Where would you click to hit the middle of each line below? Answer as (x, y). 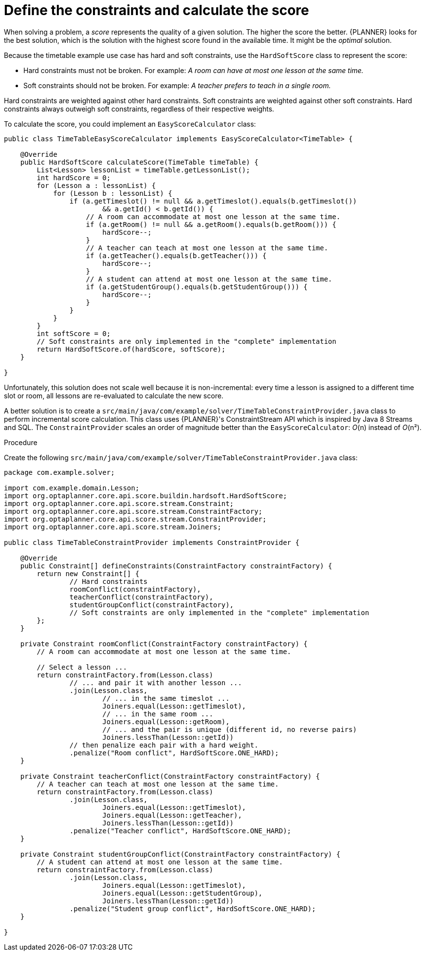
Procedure (21, 442)
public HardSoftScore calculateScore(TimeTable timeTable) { (139, 162)
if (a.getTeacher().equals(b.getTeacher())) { (176, 255)
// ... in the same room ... (158, 714)
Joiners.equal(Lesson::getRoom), (166, 721)
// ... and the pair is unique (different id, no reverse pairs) (230, 729)
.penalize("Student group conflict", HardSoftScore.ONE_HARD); (193, 908)
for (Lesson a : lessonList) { (96, 185)
